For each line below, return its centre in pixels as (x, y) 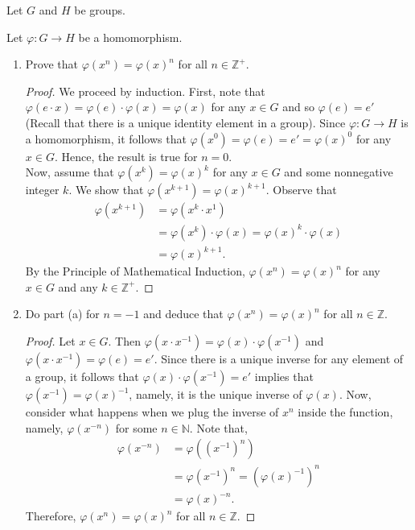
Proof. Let (50, 341)
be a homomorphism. (130, 37)
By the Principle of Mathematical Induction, (135, 271)
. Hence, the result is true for (126, 156)
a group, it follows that (82, 377)
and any (78, 286)
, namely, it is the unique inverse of (216, 394)
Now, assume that (70, 172)
